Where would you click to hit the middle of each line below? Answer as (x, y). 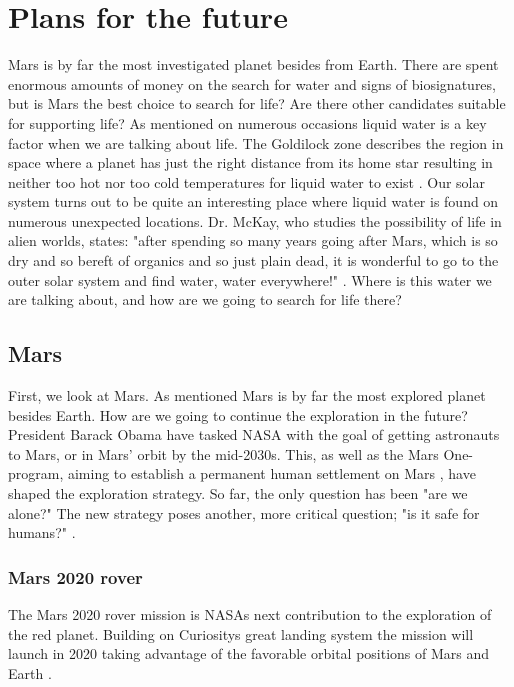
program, (36, 473)
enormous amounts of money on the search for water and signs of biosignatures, (252, 83)
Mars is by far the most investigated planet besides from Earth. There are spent (253, 64)
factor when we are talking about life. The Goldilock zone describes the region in (256, 142)
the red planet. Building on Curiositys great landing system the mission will (241, 633)
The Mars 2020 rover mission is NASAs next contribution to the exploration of (250, 614)
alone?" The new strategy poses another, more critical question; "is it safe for (244, 512)
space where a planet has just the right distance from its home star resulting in (250, 162)
